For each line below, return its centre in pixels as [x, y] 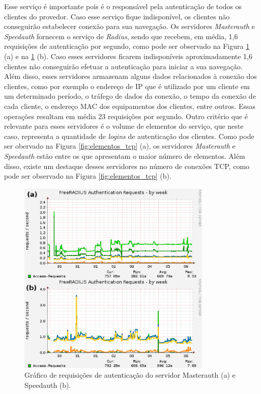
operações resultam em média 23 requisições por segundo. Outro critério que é [126, 116]
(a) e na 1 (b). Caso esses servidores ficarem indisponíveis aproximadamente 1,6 [128, 56]
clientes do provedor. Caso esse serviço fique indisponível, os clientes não [117, 16]
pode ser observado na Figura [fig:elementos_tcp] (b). [88, 176]
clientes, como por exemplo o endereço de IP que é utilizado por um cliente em [127, 86]
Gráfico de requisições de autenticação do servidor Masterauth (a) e [130, 375]
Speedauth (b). [48, 385]
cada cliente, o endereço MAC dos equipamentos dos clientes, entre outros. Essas [130, 106]
